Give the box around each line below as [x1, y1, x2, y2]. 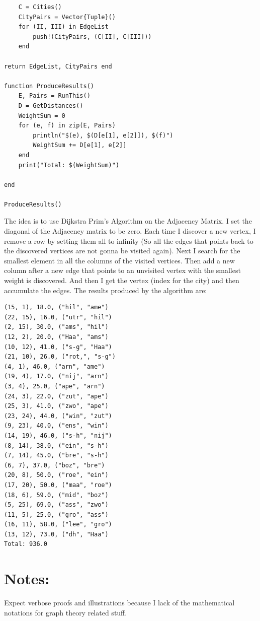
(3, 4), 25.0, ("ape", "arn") [4, 382, 105, 390]
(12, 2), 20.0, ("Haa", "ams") [4, 333, 109, 340]
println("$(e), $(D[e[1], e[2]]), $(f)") [33, 131, 174, 139]
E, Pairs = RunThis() [18, 92, 91, 100]
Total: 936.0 [4, 540, 47, 548]
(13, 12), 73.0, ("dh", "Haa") [4, 530, 109, 538]
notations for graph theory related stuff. [4, 607, 127, 617]
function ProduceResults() [4, 82, 94, 90]
